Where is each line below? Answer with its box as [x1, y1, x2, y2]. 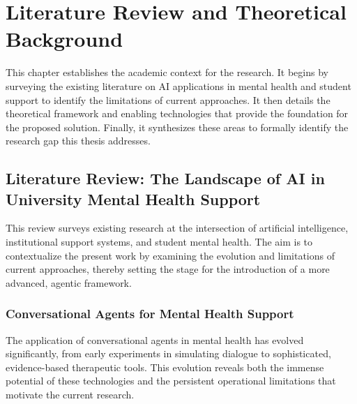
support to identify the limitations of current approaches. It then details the [6, 92, 331, 107]
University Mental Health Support [6, 188, 261, 209]
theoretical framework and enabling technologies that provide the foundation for [6, 106, 349, 121]
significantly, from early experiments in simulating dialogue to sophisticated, [6, 346, 331, 361]
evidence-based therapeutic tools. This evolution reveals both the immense [6, 359, 324, 374]
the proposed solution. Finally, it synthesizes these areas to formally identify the [6, 119, 349, 134]
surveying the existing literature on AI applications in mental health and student [6, 78, 351, 93]
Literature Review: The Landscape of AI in [6, 167, 325, 189]
